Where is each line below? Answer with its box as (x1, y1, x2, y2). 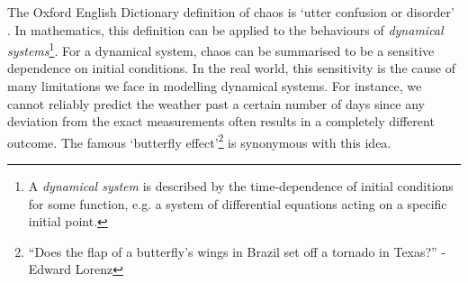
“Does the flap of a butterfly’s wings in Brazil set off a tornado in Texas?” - (28, 242, 446, 260)
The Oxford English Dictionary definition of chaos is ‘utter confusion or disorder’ (7, 3, 454, 21)
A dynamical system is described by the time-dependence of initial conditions (28, 177, 454, 196)
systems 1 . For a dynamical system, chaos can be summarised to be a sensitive (7, 39, 435, 59)
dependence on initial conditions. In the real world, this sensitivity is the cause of (7, 59, 455, 78)
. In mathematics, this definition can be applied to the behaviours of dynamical (7, 20, 444, 39)
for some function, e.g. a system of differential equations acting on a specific (28, 194, 447, 213)
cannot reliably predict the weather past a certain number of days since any (7, 94, 425, 113)
